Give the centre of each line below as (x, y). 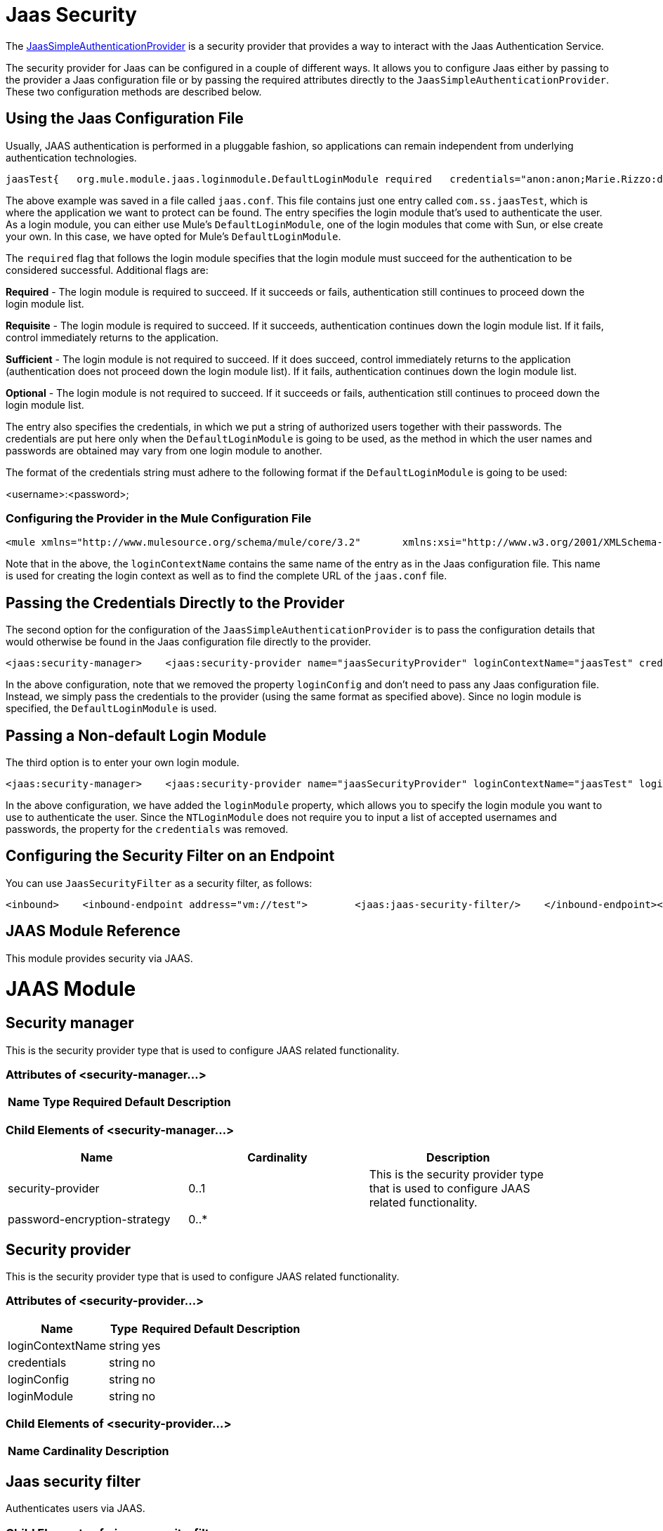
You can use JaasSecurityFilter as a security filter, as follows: (159, 883)
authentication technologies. (71, 157)
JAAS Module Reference (93, 931)
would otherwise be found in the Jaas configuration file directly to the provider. (189, 642)
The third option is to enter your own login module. (123, 763)
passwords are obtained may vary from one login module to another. (164, 450)
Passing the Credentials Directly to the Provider (175, 603)
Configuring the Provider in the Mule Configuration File (159, 518)
